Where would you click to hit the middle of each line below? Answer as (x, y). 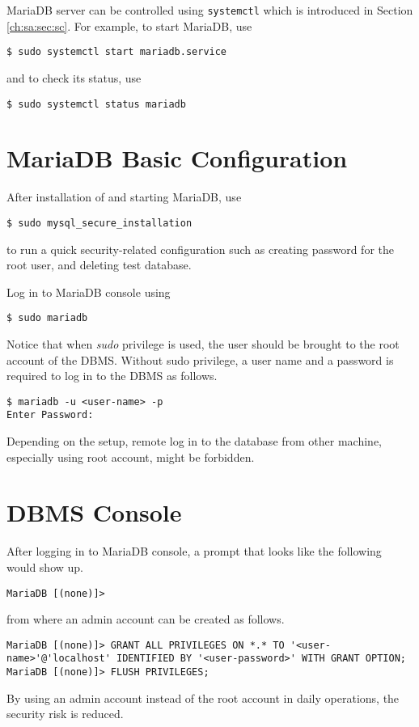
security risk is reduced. (65, 714)
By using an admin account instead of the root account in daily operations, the (203, 697)
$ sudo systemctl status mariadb (96, 104)
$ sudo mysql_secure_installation (99, 223)
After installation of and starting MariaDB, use (124, 197)
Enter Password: (50, 415)
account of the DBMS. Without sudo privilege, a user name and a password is (200, 359)
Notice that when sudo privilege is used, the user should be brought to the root (203, 343)
